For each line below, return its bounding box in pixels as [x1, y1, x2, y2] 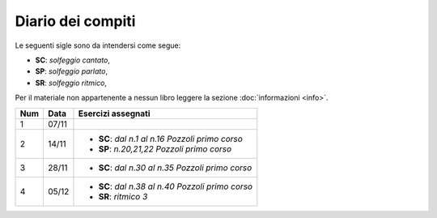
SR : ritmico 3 [98, 190, 148, 202]
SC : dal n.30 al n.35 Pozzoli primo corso [98, 162, 252, 173]
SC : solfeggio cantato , [35, 55, 111, 65]
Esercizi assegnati [78, 108, 151, 119]
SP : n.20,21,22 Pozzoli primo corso [98, 143, 232, 154]
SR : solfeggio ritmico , [35, 78, 107, 88]
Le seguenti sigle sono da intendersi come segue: [15, 41, 181, 50]
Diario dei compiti [15, 12, 136, 30]
